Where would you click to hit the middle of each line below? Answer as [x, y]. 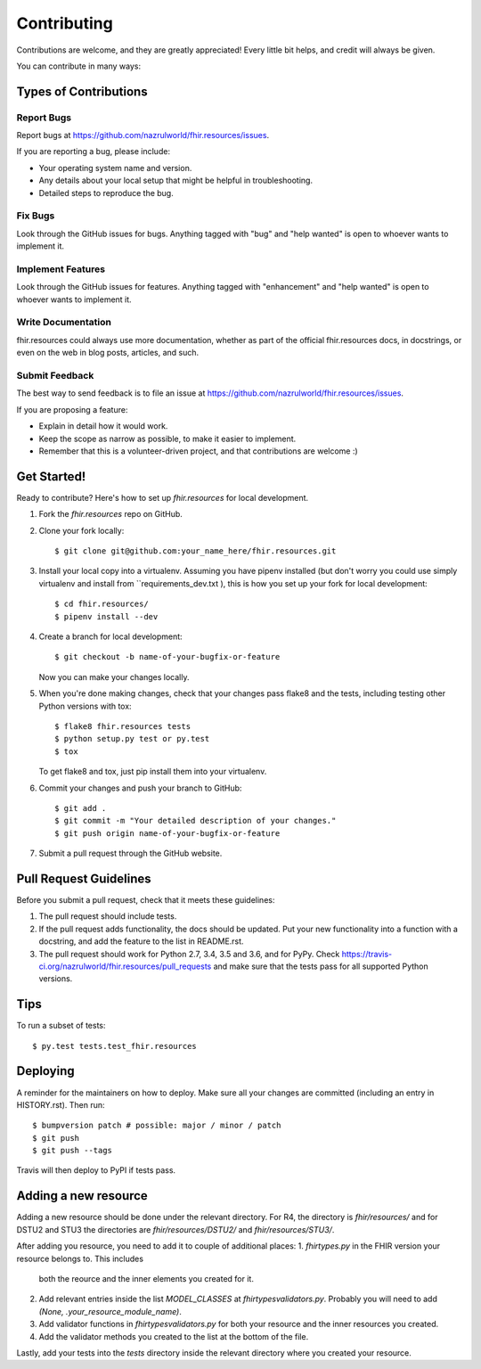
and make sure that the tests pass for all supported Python [321, 966]
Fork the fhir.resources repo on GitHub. [110, 514]
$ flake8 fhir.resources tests [123, 726]
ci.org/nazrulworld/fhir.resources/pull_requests [125, 966]
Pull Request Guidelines [84, 878]
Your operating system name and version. [115, 168]
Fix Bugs [36, 216]
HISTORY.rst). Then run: [61, 1104]
